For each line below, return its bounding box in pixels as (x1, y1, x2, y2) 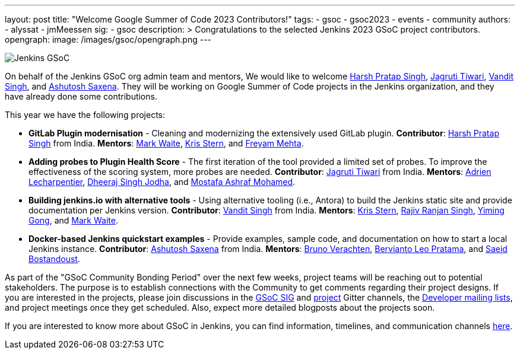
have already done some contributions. (5, 91, 157, 101)
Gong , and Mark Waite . (28, 215, 118, 225)
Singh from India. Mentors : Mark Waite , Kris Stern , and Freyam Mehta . (28, 138, 304, 148)
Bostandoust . (28, 254, 80, 264)
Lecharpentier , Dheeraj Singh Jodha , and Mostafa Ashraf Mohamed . (28, 177, 296, 187)
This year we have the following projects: (5, 110, 166, 120)
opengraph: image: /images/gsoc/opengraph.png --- (5, 34, 212, 44)
